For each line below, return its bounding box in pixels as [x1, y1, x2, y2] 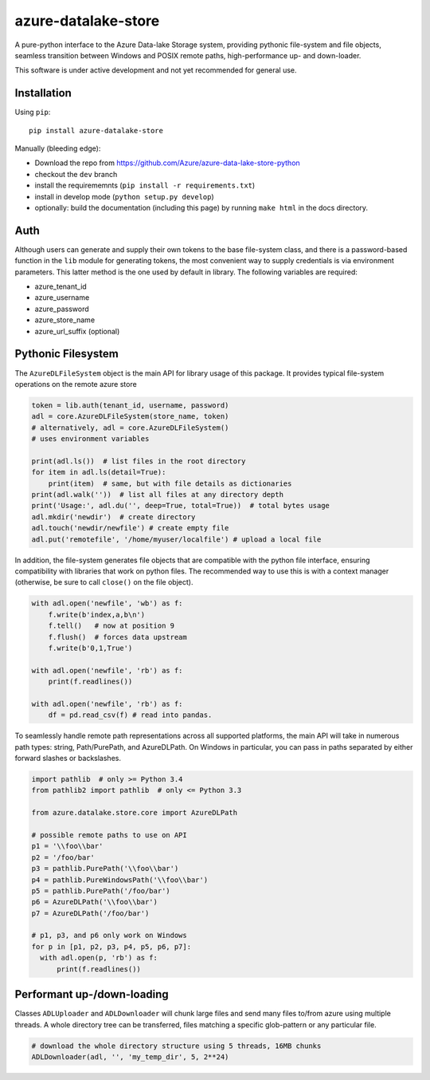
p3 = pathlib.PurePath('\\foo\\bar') [31, 864, 179, 873]
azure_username [34, 293, 90, 302]
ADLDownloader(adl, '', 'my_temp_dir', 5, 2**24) [31, 1052, 229, 1061]
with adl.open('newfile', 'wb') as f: [31, 599, 183, 608]
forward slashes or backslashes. [14, 754, 121, 763]
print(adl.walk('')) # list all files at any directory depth [31, 491, 284, 499]
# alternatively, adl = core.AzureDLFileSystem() [31, 423, 229, 432]
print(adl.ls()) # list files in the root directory [31, 456, 246, 466]
